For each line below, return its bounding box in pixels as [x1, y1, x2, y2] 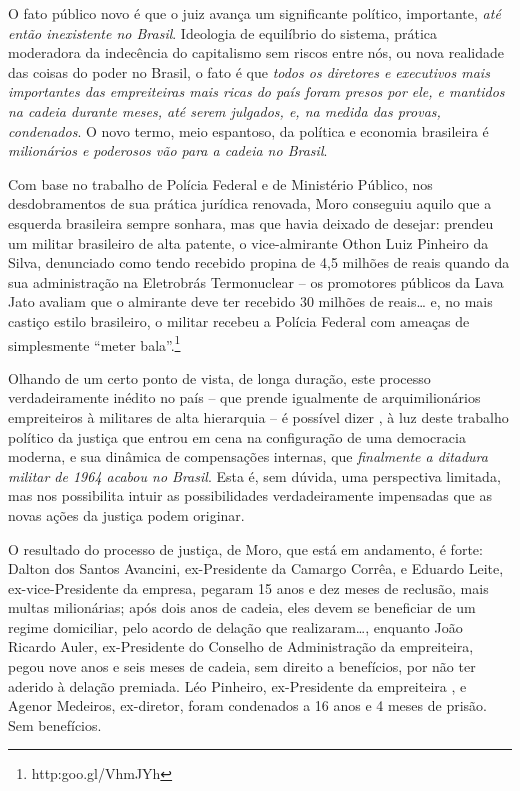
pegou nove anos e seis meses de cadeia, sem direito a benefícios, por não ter [8, 656, 476, 677]
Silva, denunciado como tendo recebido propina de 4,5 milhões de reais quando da [8, 252, 510, 273]
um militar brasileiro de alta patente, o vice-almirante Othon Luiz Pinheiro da [8, 232, 489, 253]
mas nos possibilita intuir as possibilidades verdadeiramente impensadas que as [8, 485, 492, 506]
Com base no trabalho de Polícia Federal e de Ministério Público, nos [8, 173, 433, 194]
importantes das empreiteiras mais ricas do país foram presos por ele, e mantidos [8, 81, 505, 102]
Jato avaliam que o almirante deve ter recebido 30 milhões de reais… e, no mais [8, 291, 493, 312]
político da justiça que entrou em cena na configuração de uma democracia [8, 426, 466, 447]
